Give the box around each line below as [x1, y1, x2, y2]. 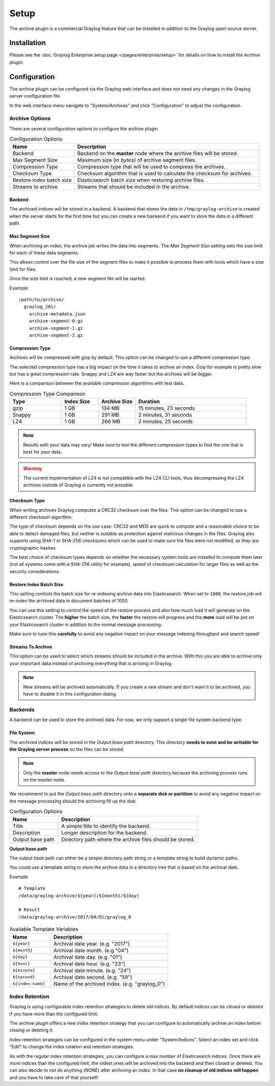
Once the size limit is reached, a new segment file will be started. [9, 275, 146, 282]
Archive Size [101, 398, 133, 405]
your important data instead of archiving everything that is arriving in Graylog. [9, 660, 173, 666]
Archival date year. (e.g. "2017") [53, 940, 130, 947]
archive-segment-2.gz [29, 332, 84, 338]
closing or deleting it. [9, 1027, 54, 1033]
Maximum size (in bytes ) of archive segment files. [77, 157, 197, 164]
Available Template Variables [9, 926, 78, 933]
